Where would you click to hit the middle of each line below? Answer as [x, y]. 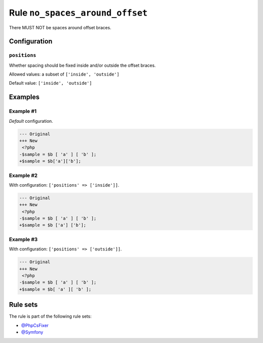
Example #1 [23, 111]
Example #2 [23, 175]
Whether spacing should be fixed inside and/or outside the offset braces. [82, 65]
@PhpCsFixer [35, 325]
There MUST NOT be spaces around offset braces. [60, 27]
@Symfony [32, 332]
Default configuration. [31, 121]
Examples [24, 97]
